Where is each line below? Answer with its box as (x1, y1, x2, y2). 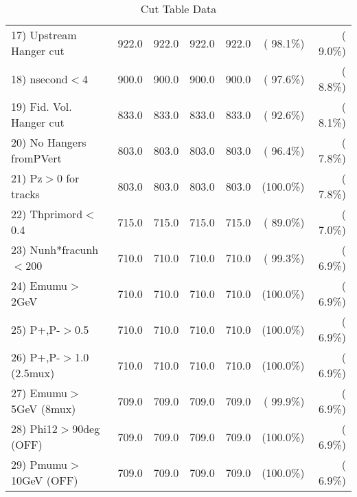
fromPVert (11, 150, 62, 166)
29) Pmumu (11, 456, 68, 472)
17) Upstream (11, 27, 77, 43)
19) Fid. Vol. (11, 98, 72, 114)
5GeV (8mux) (11, 401, 76, 416)
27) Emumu (11, 385, 68, 401)
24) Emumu (11, 277, 68, 293)
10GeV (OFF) (11, 472, 78, 488)
